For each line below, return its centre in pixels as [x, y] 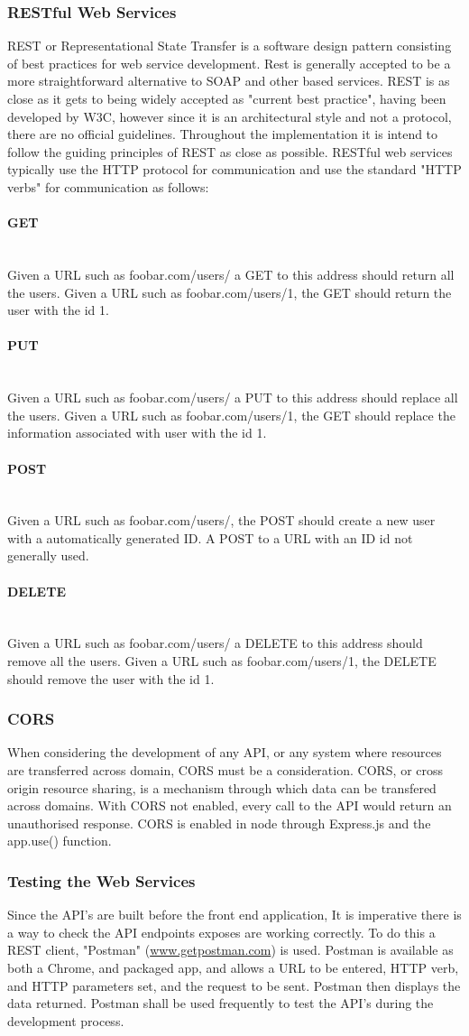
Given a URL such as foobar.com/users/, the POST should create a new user [221, 520]
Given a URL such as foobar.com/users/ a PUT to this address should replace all [233, 398]
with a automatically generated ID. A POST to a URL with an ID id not [210, 537]
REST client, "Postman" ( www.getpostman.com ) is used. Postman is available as [230, 950]
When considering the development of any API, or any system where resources [225, 752]
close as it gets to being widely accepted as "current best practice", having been [227, 98]
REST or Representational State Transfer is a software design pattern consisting [230, 46]
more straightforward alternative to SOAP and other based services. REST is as [229, 81]
